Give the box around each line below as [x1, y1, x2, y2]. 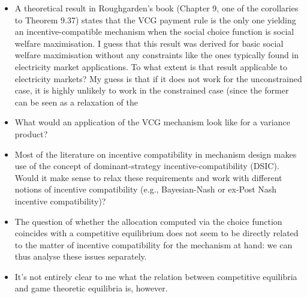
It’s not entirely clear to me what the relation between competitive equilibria [14, 270, 297, 282]
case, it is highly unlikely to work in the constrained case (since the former [14, 84, 289, 97]
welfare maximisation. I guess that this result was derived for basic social [14, 37, 284, 49]
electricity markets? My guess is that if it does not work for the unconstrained [14, 72, 302, 85]
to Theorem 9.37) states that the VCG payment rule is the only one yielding [14, 13, 296, 26]
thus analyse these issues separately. [14, 250, 147, 263]
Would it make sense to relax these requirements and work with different [14, 171, 282, 183]
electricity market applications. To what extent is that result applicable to [14, 60, 287, 73]
